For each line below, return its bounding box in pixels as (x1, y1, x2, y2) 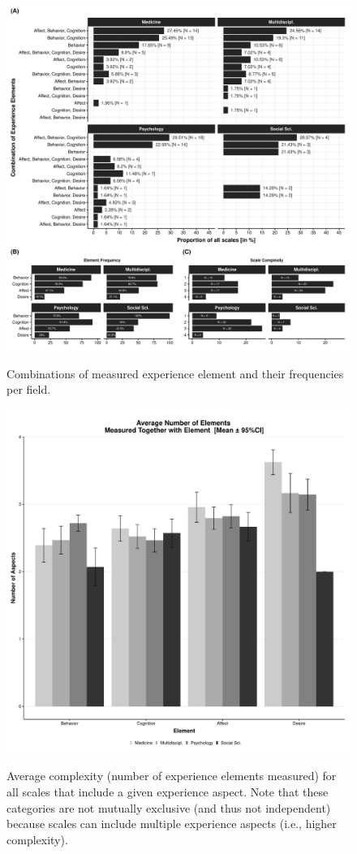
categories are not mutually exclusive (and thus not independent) (6, 799, 331, 816)
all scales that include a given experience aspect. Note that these (6, 783, 329, 800)
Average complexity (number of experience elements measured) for (6, 767, 337, 784)
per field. (6, 381, 51, 398)
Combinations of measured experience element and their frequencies (6, 364, 344, 382)
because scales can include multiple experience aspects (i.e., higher (6, 815, 337, 832)
